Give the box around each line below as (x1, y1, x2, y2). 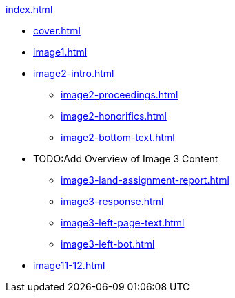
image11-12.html (33, 259, 105, 271)
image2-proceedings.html (61, 89, 178, 100)
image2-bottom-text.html (61, 131, 175, 143)
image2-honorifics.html (61, 110, 167, 122)
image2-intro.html (33, 67, 114, 79)
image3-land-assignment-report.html (61, 174, 229, 186)
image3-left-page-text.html (61, 217, 185, 228)
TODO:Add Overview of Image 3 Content (33, 153, 218, 164)
